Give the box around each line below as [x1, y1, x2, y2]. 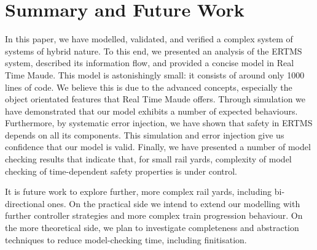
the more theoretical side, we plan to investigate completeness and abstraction [5, 221, 299, 234]
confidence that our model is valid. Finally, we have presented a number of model [5, 140, 311, 153]
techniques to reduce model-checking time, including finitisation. [5, 233, 247, 246]
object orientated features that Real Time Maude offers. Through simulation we [5, 93, 306, 105]
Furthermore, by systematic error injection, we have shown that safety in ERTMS [5, 116, 313, 129]
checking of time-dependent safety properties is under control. [5, 164, 237, 177]
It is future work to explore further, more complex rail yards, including [5, 185, 272, 198]
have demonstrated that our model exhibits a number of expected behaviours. [5, 104, 298, 117]
